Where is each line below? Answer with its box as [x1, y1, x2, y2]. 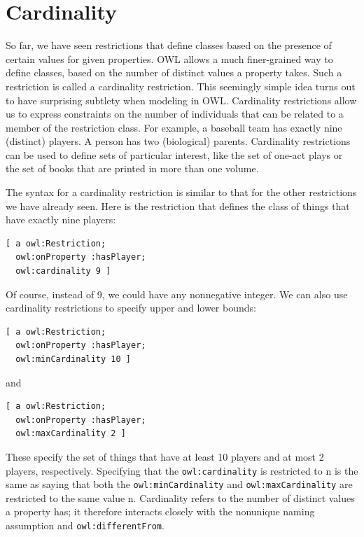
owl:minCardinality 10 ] [15, 354, 131, 364]
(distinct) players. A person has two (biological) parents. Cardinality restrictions [6, 134, 351, 148]
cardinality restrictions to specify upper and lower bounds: [6, 300, 256, 315]
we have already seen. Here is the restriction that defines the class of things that [6, 198, 350, 213]
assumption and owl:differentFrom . [6, 518, 164, 533]
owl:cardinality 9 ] [15, 266, 111, 277]
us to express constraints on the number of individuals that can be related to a [6, 106, 344, 121]
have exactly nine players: [6, 212, 116, 227]
